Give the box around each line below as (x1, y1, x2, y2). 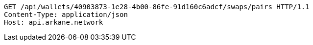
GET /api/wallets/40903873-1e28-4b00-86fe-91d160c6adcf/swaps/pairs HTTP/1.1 (4, 3, 310, 11)
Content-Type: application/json (4, 11, 128, 18)
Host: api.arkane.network (4, 18, 103, 26)
